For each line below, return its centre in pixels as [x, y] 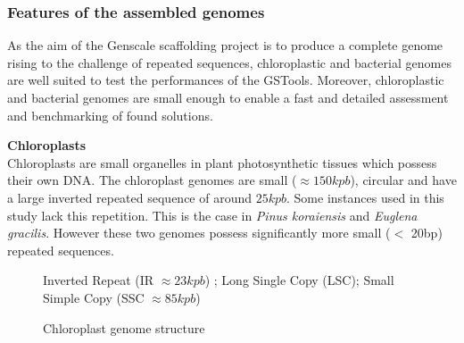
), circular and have [403, 180]
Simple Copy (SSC [94, 297]
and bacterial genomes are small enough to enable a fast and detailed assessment [228, 97]
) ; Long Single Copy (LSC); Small [299, 280]
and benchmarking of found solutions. [110, 115]
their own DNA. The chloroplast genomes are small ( [152, 180]
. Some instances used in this [365, 197]
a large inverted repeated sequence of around [130, 197]
